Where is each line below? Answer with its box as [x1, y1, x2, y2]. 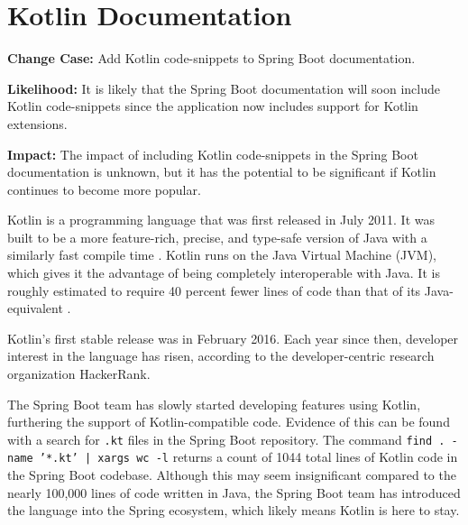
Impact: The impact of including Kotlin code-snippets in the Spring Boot [7, 144, 418, 163]
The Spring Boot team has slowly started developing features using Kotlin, [7, 394, 421, 413]
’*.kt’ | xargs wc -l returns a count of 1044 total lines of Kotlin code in [39, 447, 458, 466]
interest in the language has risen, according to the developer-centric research [7, 346, 435, 365]
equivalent [7, 299, 63, 318]
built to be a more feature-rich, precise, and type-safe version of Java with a [7, 227, 427, 246]
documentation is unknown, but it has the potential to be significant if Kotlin [7, 162, 436, 181]
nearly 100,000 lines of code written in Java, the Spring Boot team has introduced [7, 483, 461, 502]
